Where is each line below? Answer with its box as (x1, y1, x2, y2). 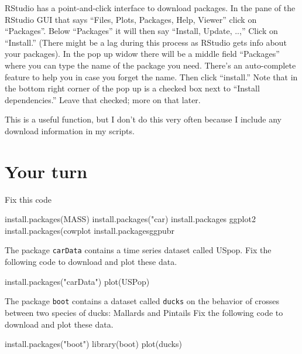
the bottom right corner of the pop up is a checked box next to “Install (5, 82, 260, 94)
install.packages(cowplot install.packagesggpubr (5, 224, 175, 236)
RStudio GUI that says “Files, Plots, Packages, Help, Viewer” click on (5, 13, 257, 25)
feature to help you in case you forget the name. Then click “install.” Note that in (5, 70, 298, 83)
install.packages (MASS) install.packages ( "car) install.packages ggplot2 (5, 213, 256, 225)
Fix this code (5, 193, 52, 205)
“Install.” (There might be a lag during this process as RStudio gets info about (5, 36, 287, 48)
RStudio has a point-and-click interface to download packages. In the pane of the (5, 2, 296, 13)
